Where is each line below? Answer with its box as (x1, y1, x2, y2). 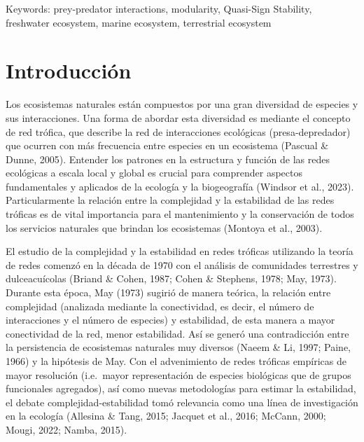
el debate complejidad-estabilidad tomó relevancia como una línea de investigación (6, 394, 358, 409)
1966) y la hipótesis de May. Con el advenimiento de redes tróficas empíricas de (6, 354, 346, 368)
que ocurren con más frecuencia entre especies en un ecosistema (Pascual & (6, 138, 329, 153)
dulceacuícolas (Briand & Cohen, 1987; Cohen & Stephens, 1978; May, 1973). (6, 271, 337, 286)
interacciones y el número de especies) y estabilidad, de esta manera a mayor (6, 312, 335, 327)
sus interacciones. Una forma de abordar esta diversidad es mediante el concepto (6, 110, 351, 125)
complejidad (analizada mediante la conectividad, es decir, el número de (6, 298, 314, 313)
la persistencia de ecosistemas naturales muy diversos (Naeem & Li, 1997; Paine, (6, 340, 351, 354)
